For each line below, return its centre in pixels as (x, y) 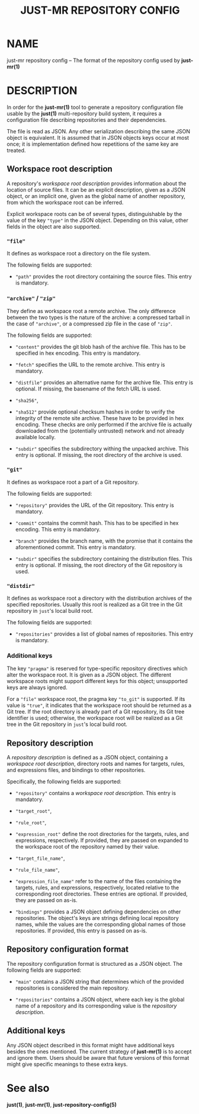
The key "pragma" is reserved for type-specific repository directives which (97, 669)
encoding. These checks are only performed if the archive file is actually (104, 425)
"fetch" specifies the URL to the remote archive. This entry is (90, 365)
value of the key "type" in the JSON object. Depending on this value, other (98, 220)
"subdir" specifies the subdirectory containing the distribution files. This (104, 558)
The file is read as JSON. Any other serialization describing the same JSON (99, 131)
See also (28, 1088)
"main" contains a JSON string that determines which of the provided (99, 981)
